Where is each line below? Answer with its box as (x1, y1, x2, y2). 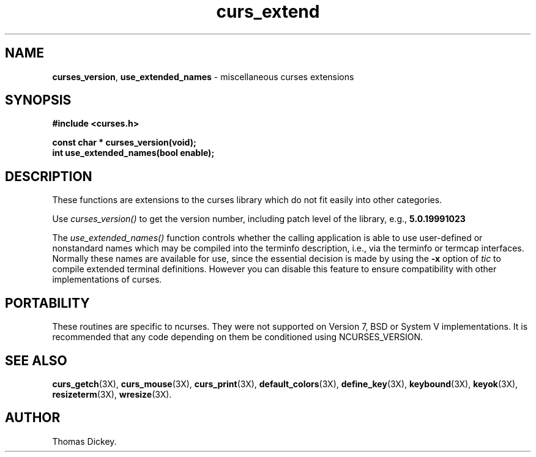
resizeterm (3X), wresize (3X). (52, 388, 172, 399)
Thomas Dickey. (52, 436, 117, 447)
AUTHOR (5, 410, 61, 426)
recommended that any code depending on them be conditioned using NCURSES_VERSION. (52, 332, 423, 343)
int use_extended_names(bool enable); (52, 147, 215, 158)
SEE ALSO (5, 352, 67, 368)
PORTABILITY (5, 295, 90, 311)
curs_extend (216, 1, 320, 22)
